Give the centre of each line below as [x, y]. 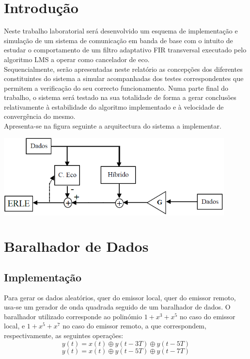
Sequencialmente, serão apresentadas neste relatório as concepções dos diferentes [123, 69]
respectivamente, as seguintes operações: [64, 335]
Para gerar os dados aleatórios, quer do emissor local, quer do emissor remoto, [120, 297]
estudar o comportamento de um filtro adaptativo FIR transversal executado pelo [125, 50]
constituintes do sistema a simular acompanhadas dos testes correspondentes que [124, 78]
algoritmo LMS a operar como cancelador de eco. [77, 59]
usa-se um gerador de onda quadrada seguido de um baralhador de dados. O [117, 307]
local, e [15, 326]
